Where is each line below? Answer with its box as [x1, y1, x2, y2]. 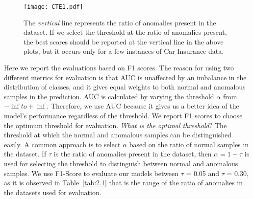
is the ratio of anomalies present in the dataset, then [53, 149, 212, 159]
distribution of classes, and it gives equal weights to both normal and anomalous [4, 82, 246, 92]
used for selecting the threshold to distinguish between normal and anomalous [4, 158, 238, 168]
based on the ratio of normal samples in [129, 139, 249, 149]
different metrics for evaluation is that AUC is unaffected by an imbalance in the [4, 72, 247, 82]
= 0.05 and [186, 168, 220, 178]
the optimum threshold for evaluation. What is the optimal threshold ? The [4, 120, 227, 130]
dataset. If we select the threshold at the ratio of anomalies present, [24, 27, 227, 37]
